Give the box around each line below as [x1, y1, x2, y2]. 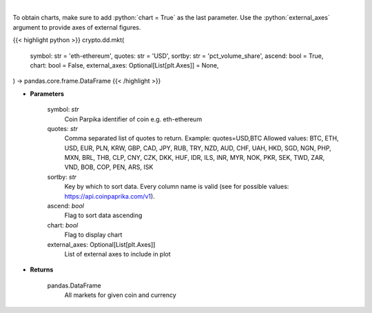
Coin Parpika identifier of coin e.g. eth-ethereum [64, 114, 203, 123]
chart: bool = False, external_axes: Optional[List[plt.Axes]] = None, [30, 61, 219, 69]
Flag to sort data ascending [64, 211, 143, 220]
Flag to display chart [64, 231, 123, 239]
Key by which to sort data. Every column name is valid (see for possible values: [64, 183, 289, 191]
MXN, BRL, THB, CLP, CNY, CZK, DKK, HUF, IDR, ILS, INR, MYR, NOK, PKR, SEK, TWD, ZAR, [64, 154, 325, 162]
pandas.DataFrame [47, 281, 101, 290]
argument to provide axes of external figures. [12, 23, 141, 31]
